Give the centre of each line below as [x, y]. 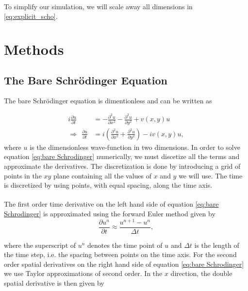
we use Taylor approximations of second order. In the [83, 273]
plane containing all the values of [103, 175]
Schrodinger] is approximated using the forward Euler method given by [110, 213]
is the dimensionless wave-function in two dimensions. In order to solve [135, 147]
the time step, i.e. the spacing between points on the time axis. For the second [120, 254]
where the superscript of [40, 245]
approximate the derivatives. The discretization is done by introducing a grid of [122, 166]
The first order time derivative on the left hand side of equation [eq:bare [111, 204]
